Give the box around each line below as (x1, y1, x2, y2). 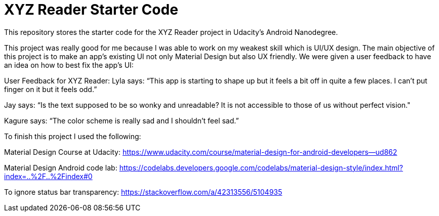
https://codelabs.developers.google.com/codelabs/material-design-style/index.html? (119, 163, 403, 172)
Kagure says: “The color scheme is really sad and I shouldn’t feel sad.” (4, 116, 239, 125)
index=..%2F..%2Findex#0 (4, 171, 93, 181)
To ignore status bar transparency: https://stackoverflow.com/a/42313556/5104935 (4, 187, 283, 196)
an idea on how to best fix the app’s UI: (4, 60, 134, 69)
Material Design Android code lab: (4, 163, 117, 172)
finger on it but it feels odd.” (4, 84, 97, 94)
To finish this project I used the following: (4, 132, 141, 141)
